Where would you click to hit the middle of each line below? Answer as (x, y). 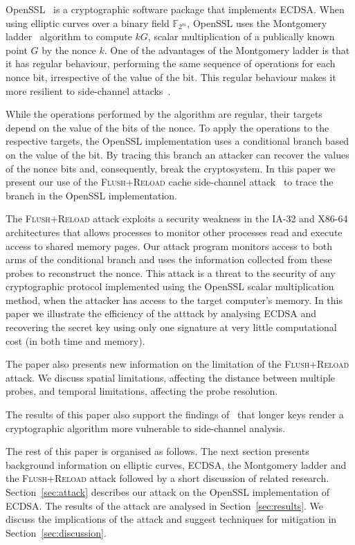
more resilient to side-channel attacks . (88, 90)
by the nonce (69, 50)
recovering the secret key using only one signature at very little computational (171, 327)
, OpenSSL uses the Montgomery (257, 23)
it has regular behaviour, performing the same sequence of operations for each (171, 63)
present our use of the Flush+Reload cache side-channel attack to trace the (170, 182)
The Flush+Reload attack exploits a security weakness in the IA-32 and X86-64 (177, 218)
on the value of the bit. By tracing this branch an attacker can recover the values (177, 154)
